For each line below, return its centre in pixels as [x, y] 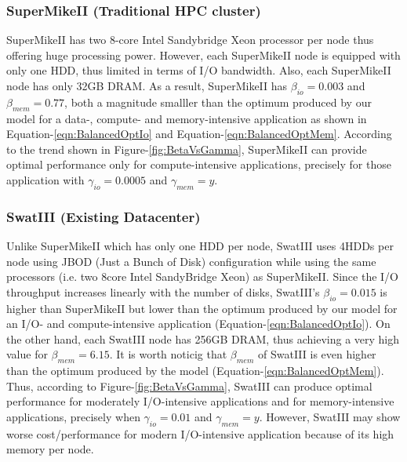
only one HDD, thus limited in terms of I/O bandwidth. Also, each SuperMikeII [199, 70]
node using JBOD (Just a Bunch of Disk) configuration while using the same [191, 261]
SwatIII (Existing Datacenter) [104, 216]
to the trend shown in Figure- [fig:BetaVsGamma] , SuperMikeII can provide [187, 149]
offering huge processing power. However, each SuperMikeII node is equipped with [203, 55]
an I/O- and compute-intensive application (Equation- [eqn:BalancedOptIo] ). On [198, 324]
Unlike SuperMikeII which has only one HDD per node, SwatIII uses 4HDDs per [200, 245]
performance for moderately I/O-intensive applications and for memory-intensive [200, 401]
